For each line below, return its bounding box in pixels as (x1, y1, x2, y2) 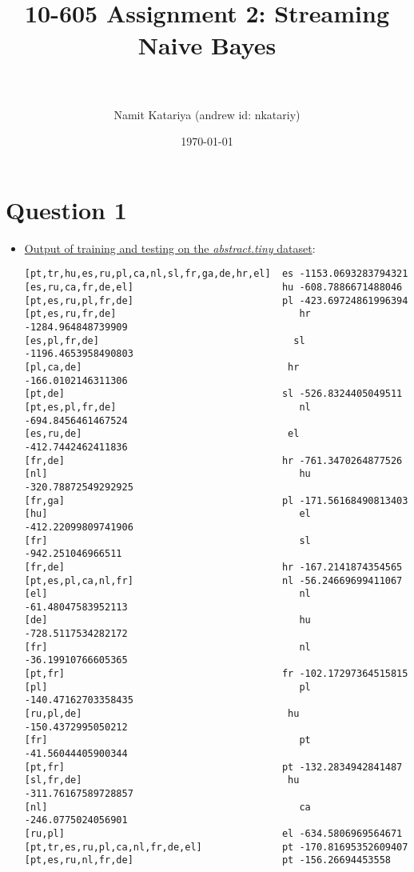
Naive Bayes (137, 28, 277, 61)
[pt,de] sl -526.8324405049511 (24, 388, 403, 400)
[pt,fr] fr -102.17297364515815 (24, 668, 408, 680)
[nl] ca (24, 801, 311, 813)
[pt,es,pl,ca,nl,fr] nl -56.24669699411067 (24, 574, 403, 586)
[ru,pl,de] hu (24, 708, 300, 720)
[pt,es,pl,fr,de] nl (24, 401, 311, 413)
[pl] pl (24, 681, 311, 693)
